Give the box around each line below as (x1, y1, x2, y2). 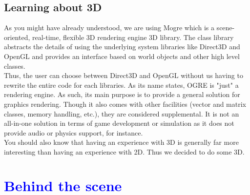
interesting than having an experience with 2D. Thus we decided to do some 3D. (4, 146, 245, 156)
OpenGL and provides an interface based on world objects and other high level (4, 51, 240, 61)
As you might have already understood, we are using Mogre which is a (4, 22, 214, 33)
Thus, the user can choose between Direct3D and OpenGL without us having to (4, 70, 243, 80)
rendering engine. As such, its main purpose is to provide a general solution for (4, 89, 240, 99)
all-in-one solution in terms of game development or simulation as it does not (4, 118, 234, 128)
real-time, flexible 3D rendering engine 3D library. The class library (32, 32, 234, 42)
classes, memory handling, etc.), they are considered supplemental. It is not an (4, 108, 239, 118)
